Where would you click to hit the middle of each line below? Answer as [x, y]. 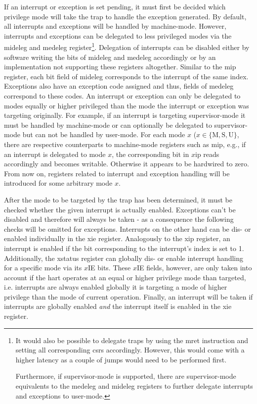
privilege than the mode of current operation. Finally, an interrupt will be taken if [128, 296]
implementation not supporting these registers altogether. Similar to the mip [120, 67]
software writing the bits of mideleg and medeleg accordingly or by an [110, 57]
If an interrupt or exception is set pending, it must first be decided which [115, 6]
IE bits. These [109, 268]
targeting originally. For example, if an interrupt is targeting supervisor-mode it [125, 115]
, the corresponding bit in [150, 154]
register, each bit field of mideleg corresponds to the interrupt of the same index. [126, 76]
